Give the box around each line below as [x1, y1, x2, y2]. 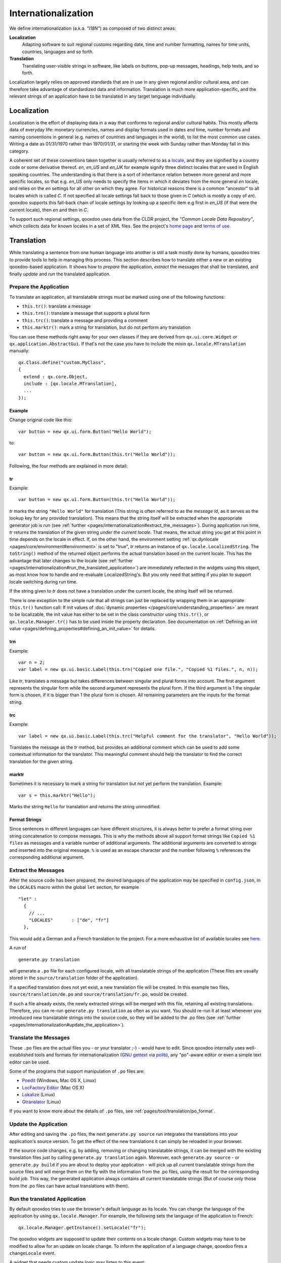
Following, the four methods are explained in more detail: [9, 463, 128, 469]
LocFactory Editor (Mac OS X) [22, 1084, 84, 1091]
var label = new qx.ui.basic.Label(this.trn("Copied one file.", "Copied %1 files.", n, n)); [18, 667, 258, 672]
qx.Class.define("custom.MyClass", [18, 359, 107, 365]
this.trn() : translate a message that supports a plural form [22, 310, 150, 316]
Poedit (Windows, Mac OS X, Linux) [22, 1078, 97, 1084]
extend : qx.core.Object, [23, 374, 88, 379]
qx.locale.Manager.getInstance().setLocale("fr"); [18, 1225, 147, 1230]
